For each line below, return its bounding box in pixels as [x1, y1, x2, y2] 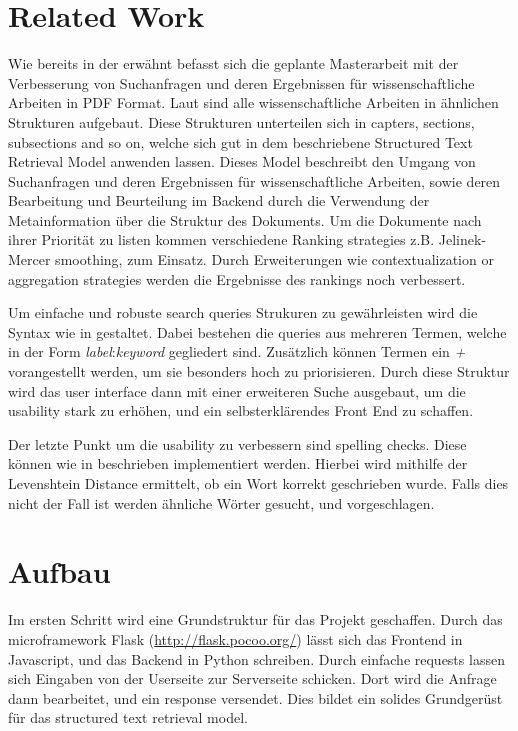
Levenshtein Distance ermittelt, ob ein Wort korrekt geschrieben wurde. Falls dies [8, 473, 509, 493]
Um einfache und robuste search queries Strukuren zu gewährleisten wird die [8, 302, 478, 323]
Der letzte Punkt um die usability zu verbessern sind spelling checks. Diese [8, 433, 467, 454]
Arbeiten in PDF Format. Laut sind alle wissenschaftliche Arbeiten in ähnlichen [8, 92, 499, 113]
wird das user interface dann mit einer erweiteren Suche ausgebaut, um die [8, 380, 466, 401]
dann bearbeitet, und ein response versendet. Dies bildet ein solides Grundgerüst [8, 687, 503, 708]
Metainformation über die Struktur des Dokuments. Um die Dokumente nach [8, 209, 482, 230]
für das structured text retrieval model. [8, 707, 248, 728]
